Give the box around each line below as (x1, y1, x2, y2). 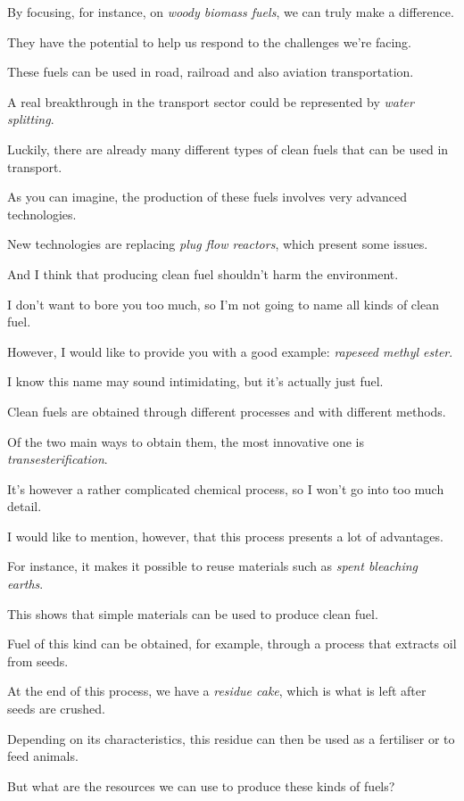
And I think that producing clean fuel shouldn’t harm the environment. (7, 264, 399, 283)
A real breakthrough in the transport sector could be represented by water (7, 92, 414, 111)
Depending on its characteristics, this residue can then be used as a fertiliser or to (7, 729, 455, 747)
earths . (7, 574, 44, 593)
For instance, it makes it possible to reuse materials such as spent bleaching (7, 557, 418, 575)
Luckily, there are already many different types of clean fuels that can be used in (7, 139, 449, 158)
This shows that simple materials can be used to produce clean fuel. (7, 604, 378, 623)
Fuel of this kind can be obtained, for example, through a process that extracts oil (7, 634, 457, 653)
